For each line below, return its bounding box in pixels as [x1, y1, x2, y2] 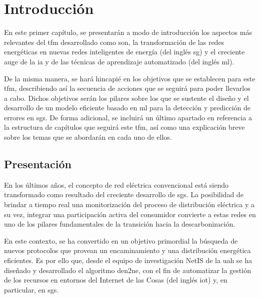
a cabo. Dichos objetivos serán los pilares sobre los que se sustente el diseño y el [4, 92, 249, 103]
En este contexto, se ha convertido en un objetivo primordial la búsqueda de [4, 235, 238, 246]
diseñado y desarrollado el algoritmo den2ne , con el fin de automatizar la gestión [4, 265, 251, 275]
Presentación [4, 156, 71, 172]
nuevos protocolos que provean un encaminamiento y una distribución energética [4, 245, 251, 256]
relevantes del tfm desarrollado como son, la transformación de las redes [4, 36, 224, 47]
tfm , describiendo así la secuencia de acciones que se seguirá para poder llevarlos [4, 83, 250, 93]
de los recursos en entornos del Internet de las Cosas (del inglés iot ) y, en [4, 275, 227, 285]
